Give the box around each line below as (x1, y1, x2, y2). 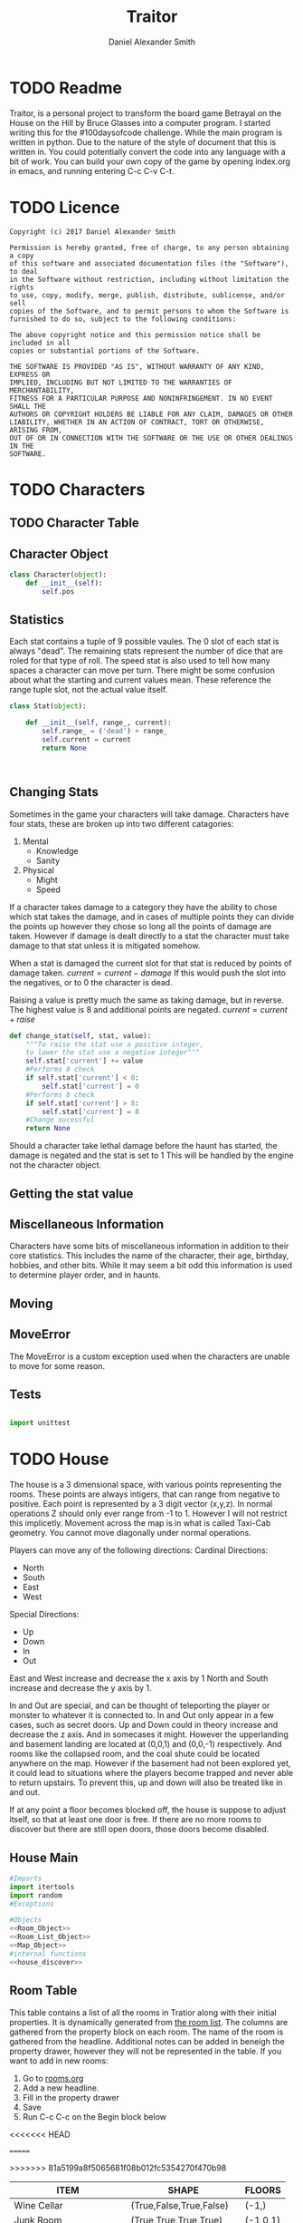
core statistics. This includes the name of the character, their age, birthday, (9, 1250, 289, 1261)
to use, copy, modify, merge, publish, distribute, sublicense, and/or (9, 290, 285, 300)
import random (9, 1890, 63, 1900)
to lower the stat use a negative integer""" (25, 1048, 201, 1057)
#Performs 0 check (25, 1065, 95, 1074)
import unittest (9, 1419, 71, 1428)
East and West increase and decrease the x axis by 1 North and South (9, 1673, 269, 1684)
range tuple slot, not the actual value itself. (9, 684, 168, 695)
